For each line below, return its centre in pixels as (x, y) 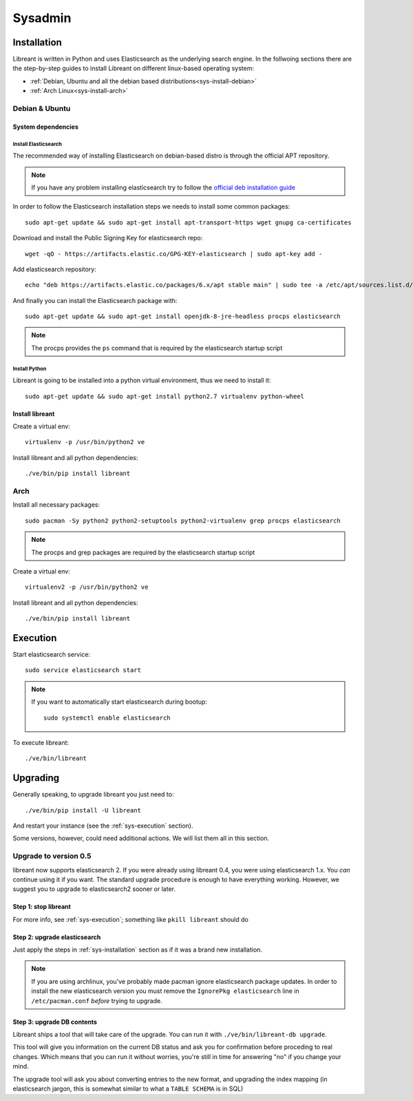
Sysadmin (42, 18)
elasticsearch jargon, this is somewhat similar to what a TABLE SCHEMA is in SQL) (128, 1089)
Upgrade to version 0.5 (52, 856)
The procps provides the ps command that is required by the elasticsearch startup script (157, 348)
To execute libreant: (41, 742)
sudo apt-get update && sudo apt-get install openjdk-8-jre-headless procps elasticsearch (183, 316)
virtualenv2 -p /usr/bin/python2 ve (87, 587)
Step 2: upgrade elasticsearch (57, 937)
